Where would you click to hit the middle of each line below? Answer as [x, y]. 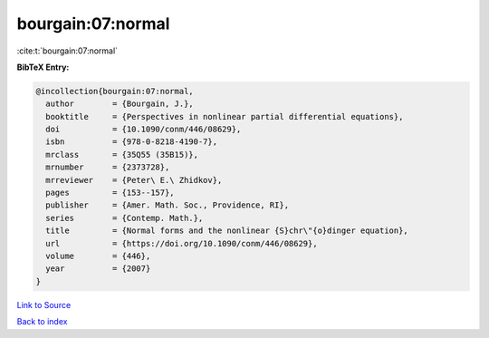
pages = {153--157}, [110, 193]
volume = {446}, [98, 256]
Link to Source [44, 304]
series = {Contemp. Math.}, [125, 218]
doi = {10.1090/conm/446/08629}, [144, 130]
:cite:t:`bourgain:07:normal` [67, 51]
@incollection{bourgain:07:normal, [115, 91]
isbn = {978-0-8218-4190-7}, [131, 142]
